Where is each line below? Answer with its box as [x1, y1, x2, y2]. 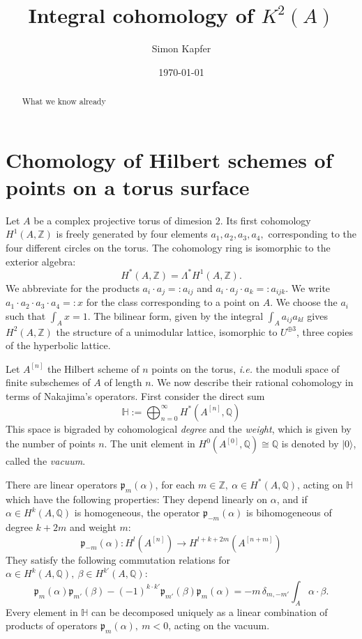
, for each [155, 477, 195, 491]
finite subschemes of [6, 375, 91, 390]
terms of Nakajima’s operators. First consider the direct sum [6, 388, 265, 403]
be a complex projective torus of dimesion [33, 213, 212, 227]
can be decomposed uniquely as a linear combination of [91, 604, 328, 619]
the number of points [6, 436, 96, 451]
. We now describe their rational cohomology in [151, 375, 354, 390]
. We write [285, 280, 331, 295]
